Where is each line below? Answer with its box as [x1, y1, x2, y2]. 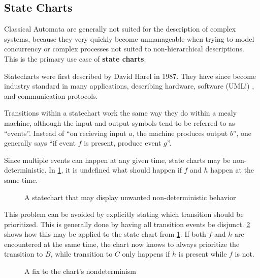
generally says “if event [4, 137, 76, 148]
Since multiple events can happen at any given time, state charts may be [4, 154, 231, 165]
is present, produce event [84, 137, 161, 148]
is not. [235, 248, 254, 259]
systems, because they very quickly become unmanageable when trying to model [4, 33, 254, 44]
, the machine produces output [132, 127, 228, 138]
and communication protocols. [4, 90, 98, 101]
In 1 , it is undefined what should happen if [49, 164, 182, 175]
